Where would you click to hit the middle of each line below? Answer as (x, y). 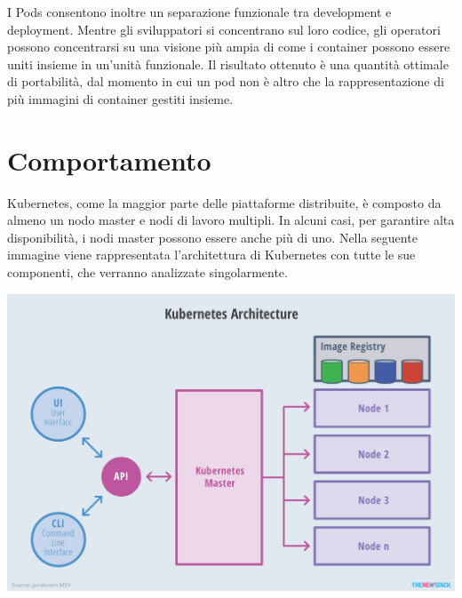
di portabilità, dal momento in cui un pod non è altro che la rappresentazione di (226, 81)
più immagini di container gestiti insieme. (120, 98)
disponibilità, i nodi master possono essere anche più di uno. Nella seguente (212, 237)
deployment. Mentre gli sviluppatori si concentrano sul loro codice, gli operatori (224, 29)
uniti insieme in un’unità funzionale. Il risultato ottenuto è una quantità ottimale (228, 64)
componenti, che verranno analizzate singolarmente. (147, 272)
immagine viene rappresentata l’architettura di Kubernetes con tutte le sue (211, 255)
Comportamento (109, 159)
